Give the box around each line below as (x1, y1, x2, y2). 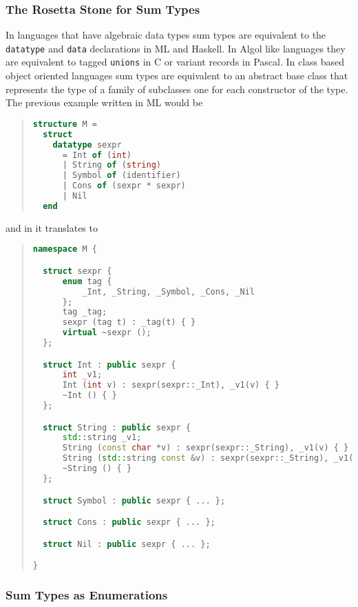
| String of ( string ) (62, 160, 161, 170)
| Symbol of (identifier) (62, 170, 181, 181)
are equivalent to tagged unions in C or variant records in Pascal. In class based (6, 54, 345, 69)
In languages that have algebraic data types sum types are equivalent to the (6, 28, 326, 42)
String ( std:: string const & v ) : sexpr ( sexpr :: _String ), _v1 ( (62, 453, 354, 464)
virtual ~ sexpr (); (62, 328, 151, 338)
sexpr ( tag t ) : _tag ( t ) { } (62, 317, 196, 328)
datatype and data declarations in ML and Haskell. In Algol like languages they (6, 41, 346, 55)
